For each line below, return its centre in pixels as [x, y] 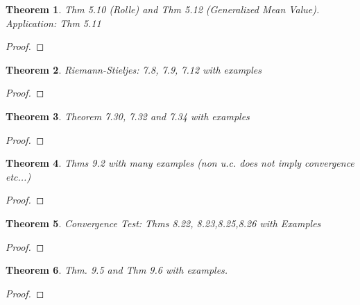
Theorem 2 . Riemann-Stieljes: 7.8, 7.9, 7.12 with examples [134, 69]
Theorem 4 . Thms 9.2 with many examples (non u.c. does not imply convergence [180, 163]
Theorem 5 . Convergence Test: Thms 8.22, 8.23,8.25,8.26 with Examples [163, 223]
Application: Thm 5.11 [53, 23]
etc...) [18, 176]
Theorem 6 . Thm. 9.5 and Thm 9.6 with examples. [117, 270]
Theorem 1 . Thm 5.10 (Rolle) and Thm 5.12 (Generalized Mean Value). [163, 9]
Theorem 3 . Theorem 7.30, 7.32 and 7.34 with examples [128, 116]
